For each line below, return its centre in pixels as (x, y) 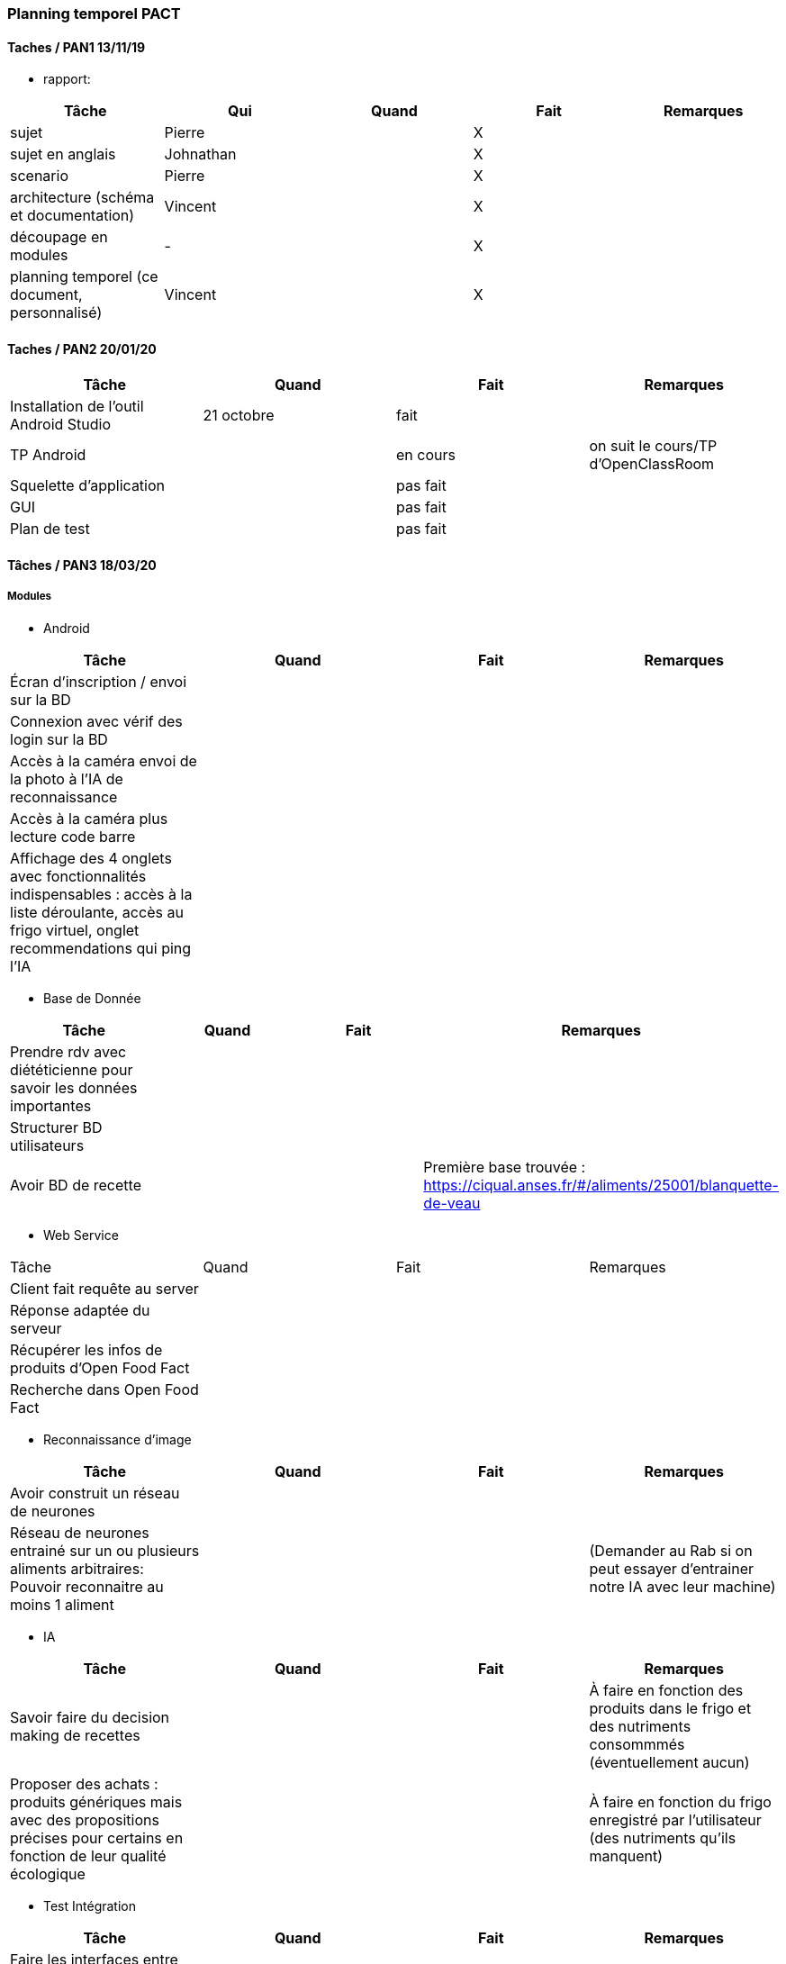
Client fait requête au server (104, 1288)
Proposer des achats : (84, 1783)
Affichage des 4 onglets (91, 858)
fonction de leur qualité (88, 1855)
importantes (51, 1105)
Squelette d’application (88, 486)
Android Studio (61, 425)
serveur (36, 1328)
